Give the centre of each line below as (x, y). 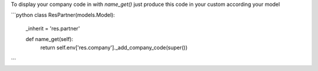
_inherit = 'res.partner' (53, 28)
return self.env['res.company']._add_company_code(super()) (114, 48)
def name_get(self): (49, 39)
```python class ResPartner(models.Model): (63, 15)
